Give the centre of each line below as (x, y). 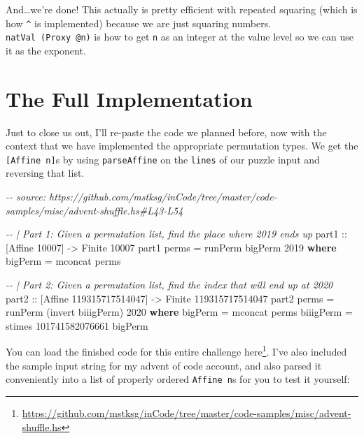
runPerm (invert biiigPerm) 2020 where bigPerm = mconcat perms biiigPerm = (179, 312)
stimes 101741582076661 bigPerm (77, 325)
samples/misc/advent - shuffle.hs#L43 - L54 (94, 210)
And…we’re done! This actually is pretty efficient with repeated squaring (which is (182, 9)
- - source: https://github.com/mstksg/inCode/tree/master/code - (141, 197)
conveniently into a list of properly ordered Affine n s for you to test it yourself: (178, 379)
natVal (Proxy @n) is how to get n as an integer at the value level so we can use (180, 37)
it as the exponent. (46, 50)
